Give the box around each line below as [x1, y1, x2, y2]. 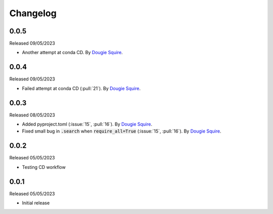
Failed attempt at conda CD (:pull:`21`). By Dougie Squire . [22, 85, 141, 91]
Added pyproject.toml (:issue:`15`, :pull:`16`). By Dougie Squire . [22, 121, 153, 127]
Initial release [22, 200, 50, 206]
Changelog [9, 8, 57, 19]
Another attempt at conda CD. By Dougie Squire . [22, 50, 123, 56]
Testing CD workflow [22, 164, 66, 170]
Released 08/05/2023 [9, 112, 55, 118]
